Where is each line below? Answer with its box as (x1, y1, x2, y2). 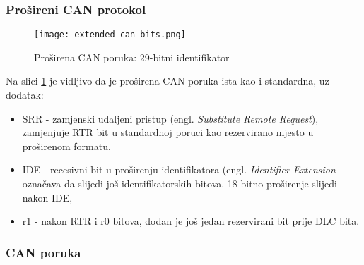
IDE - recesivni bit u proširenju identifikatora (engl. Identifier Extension (22, 162, 336, 177)
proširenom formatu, (22, 138, 111, 153)
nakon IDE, (22, 190, 73, 204)
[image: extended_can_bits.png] (34, 30, 186, 40)
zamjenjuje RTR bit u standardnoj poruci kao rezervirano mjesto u (22, 125, 314, 140)
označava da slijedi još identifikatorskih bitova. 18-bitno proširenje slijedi (22, 176, 337, 191)
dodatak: (6, 87, 44, 102)
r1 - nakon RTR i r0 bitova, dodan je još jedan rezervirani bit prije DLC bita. (22, 214, 360, 228)
